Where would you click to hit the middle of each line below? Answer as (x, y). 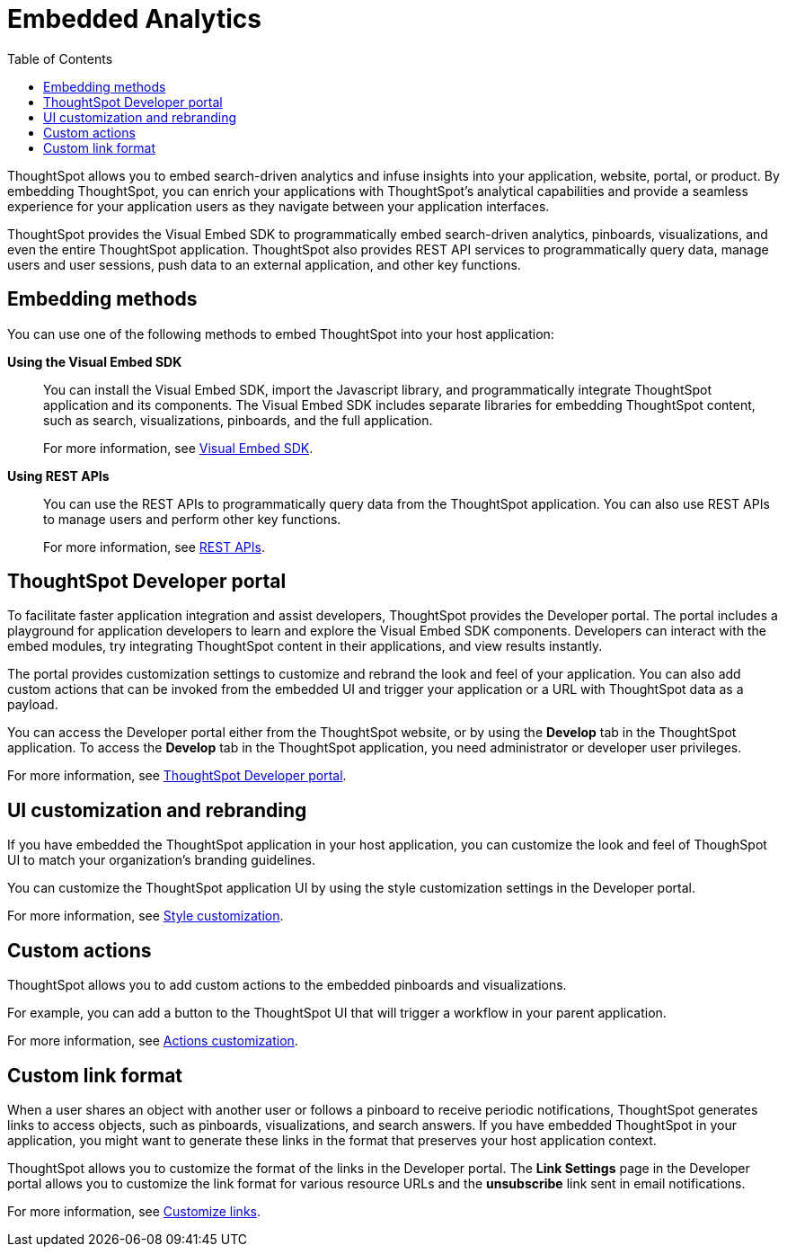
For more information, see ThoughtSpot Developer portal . (177, 776)
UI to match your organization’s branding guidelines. (161, 860)
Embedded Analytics (134, 19)
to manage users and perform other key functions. (192, 519)
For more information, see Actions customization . (153, 1041)
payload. (33, 705)
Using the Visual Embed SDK (95, 361)
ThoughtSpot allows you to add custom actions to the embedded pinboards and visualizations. (287, 985)
